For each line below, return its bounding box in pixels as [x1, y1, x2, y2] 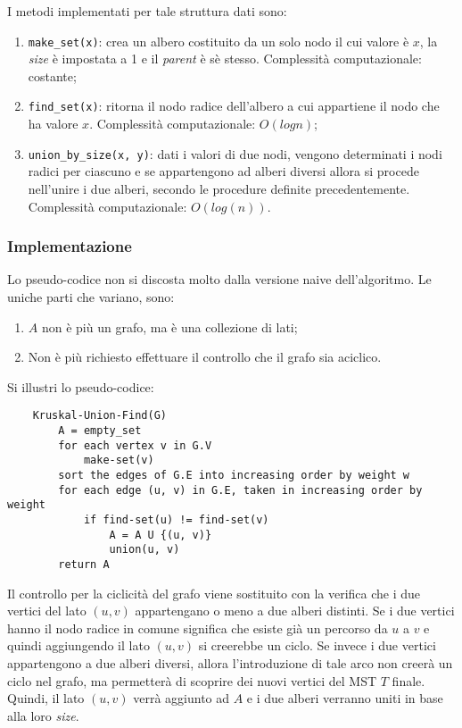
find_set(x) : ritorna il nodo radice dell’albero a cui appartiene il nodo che [28, 96, 440, 115]
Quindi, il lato [7, 689, 85, 707]
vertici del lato [7, 601, 87, 620]
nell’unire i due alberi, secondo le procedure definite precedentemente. [28, 179, 410, 197]
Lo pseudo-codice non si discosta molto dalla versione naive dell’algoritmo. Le [7, 270, 432, 289]
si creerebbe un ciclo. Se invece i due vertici [198, 636, 436, 655]
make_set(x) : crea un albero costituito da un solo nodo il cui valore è [28, 31, 409, 50]
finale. [392, 671, 425, 690]
